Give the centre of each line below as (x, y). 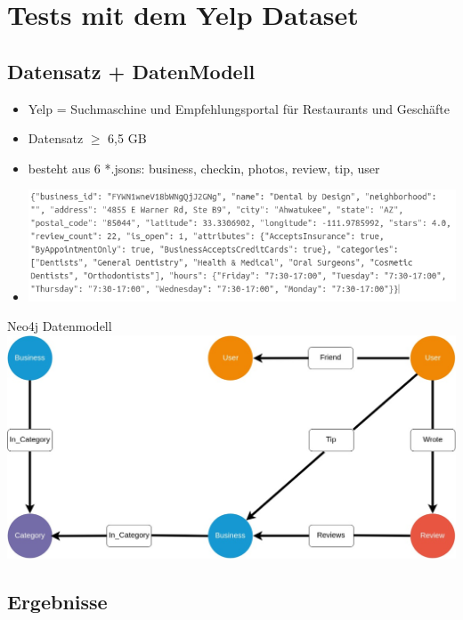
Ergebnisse (57, 602)
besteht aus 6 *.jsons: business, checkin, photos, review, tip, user (204, 168)
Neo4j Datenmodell (60, 326)
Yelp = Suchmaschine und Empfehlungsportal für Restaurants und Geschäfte (239, 108)
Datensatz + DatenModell (131, 71)
